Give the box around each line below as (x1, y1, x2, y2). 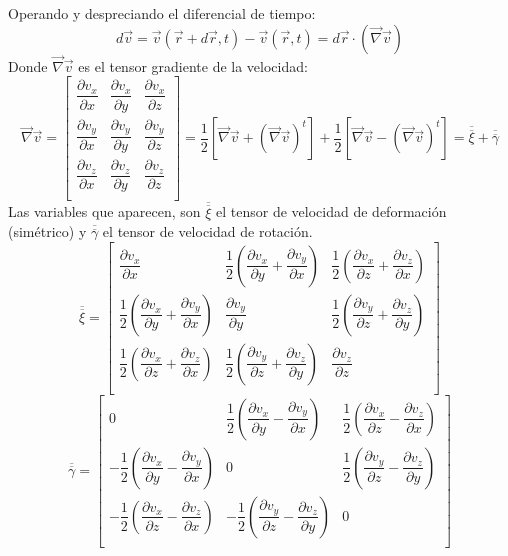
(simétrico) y (8, 221, 87, 242)
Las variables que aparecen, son (8, 201, 201, 222)
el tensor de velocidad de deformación (216, 201, 447, 222)
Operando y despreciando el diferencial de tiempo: (8, 3, 316, 23)
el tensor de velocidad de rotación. (102, 221, 313, 242)
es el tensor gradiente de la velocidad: (78, 55, 308, 76)
